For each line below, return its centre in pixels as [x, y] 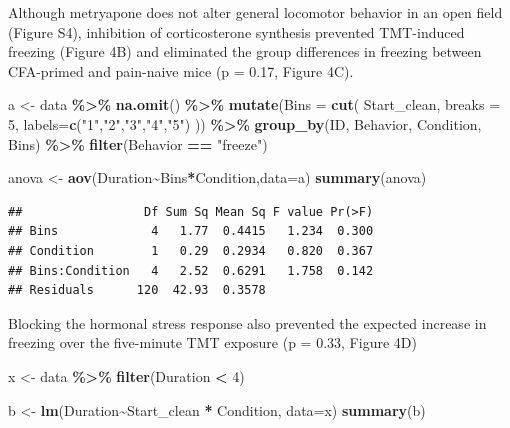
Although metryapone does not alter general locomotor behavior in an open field [255, 12]
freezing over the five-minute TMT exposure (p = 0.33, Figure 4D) [212, 342]
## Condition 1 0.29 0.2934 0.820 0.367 [191, 250]
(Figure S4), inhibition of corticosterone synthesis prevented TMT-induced [236, 31]
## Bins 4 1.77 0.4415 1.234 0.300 [191, 231]
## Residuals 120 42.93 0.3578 [137, 290]
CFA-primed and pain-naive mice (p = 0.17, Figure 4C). [181, 70]
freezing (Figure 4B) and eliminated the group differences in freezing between [245, 51]
